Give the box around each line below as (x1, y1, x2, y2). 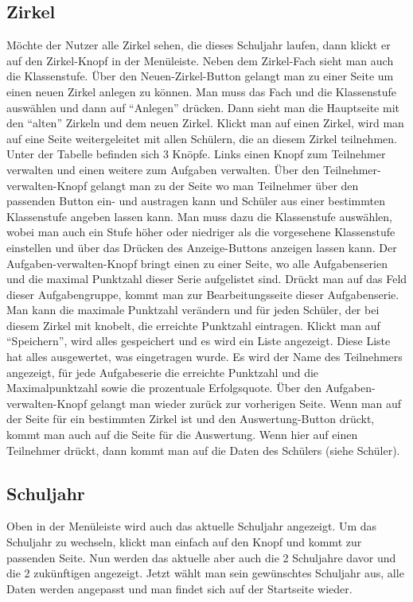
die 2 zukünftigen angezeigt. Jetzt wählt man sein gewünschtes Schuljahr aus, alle (6, 565, 404, 581)
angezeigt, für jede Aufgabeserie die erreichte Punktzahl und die (6, 363, 319, 380)
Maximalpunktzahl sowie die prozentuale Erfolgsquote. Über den (6, 379, 322, 396)
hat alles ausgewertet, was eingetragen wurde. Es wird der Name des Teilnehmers (6, 348, 403, 365)
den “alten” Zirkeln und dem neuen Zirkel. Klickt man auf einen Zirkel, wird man (6, 115, 404, 131)
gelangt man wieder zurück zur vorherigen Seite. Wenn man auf (90, 394, 402, 411)
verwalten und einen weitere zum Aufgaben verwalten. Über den (6, 161, 320, 177)
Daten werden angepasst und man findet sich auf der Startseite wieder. (6, 580, 353, 596)
